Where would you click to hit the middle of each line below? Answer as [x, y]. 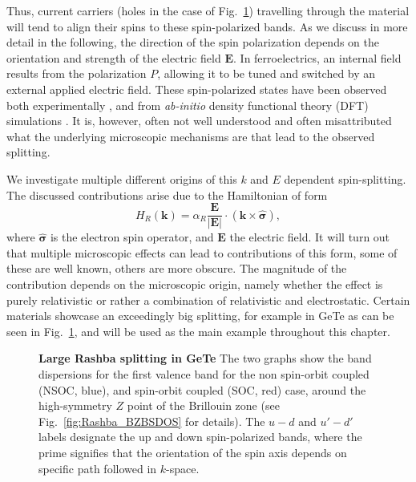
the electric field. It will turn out [310, 237]
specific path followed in [98, 468]
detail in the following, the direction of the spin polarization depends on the [193, 42]
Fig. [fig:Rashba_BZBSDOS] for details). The [152, 421]
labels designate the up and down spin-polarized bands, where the [200, 437]
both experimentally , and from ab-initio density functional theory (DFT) [188, 105]
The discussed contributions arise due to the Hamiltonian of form [167, 194]
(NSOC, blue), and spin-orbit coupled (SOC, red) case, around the [202, 389]
